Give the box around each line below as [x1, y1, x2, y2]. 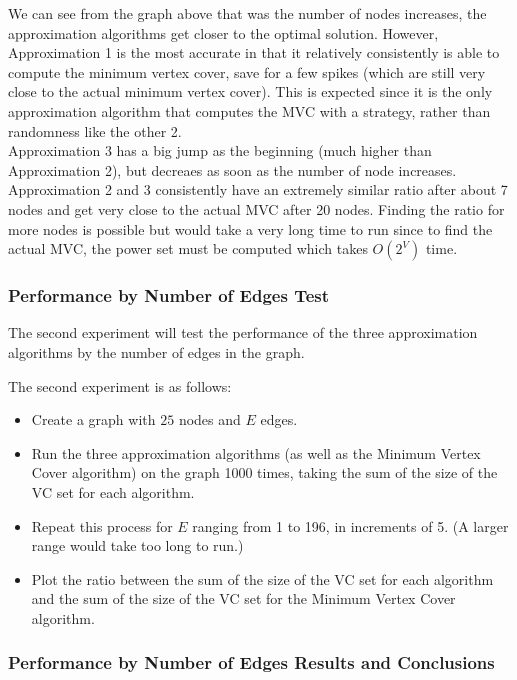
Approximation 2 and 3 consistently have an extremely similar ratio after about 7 [8, 179, 508, 200]
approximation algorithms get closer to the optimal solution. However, [8, 22, 439, 43]
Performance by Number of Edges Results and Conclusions [8, 650, 495, 675]
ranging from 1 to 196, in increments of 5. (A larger [192, 515, 509, 536]
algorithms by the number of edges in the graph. [8, 341, 305, 362]
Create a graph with [31, 409, 156, 430]
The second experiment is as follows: [8, 375, 232, 396]
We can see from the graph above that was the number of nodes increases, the [8, 3, 487, 23]
